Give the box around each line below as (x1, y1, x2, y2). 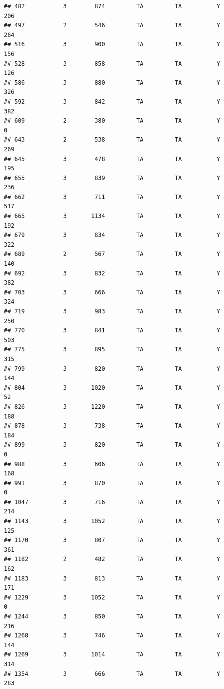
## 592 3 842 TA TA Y (4, 98, 220, 105)
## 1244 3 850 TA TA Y (4, 613, 220, 620)
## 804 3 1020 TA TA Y (4, 384, 220, 391)
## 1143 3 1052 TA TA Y (4, 518, 220, 525)
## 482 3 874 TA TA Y (4, 3, 220, 10)
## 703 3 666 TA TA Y (4, 289, 220, 296)
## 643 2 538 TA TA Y (4, 136, 220, 144)
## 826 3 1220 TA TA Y (4, 403, 220, 410)
